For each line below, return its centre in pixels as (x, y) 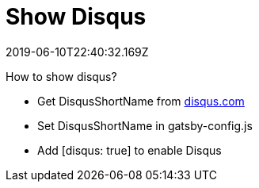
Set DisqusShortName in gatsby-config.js (145, 125)
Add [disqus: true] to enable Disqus (129, 150)
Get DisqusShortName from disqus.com (141, 101)
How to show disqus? (61, 76)
